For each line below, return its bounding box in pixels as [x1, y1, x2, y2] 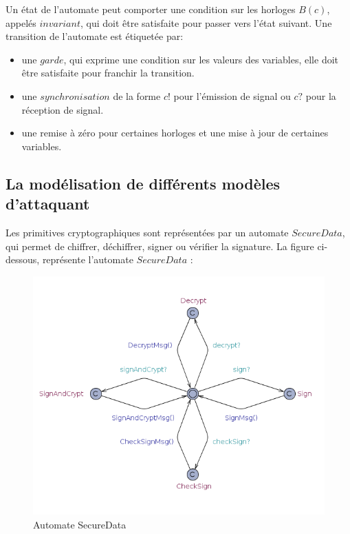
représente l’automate [42, 252, 133, 267]
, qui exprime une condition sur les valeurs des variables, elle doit [63, 52, 339, 66]
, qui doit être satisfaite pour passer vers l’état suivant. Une [80, 15, 332, 30]
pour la [305, 88, 336, 103]
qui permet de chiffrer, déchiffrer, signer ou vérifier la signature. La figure [6, 238, 314, 253]
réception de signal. [21, 102, 104, 116]
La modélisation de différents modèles [6, 172, 281, 194]
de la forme [113, 88, 161, 103]
